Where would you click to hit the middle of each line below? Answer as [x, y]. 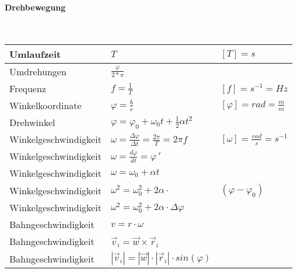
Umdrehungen [38, 72]
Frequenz [28, 89]
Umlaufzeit [35, 54]
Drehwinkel [32, 123]
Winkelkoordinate [46, 106]
